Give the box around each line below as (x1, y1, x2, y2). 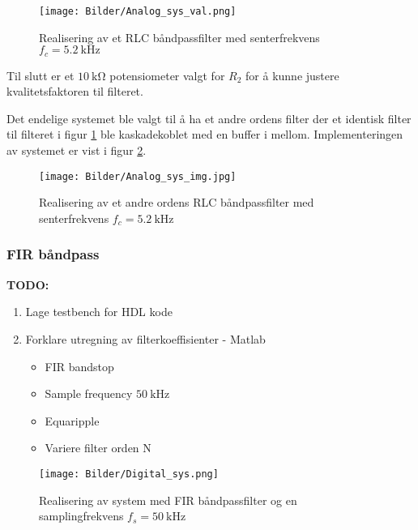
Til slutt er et (6, 66, 75, 83)
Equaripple (45, 412, 100, 429)
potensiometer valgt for (109, 66, 225, 83)
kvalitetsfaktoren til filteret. (6, 83, 143, 100)
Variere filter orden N (45, 439, 151, 456)
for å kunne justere (245, 66, 339, 83)
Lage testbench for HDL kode (25, 303, 173, 320)
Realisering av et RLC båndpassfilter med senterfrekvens (39, 28, 320, 45)
